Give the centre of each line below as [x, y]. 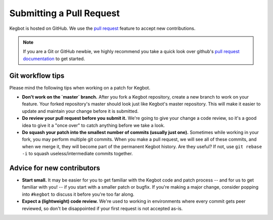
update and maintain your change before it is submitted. [80, 111]
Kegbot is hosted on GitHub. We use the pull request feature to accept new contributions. [102, 28]
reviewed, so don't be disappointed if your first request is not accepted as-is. [102, 208]
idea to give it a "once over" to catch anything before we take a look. [94, 125]
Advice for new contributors [55, 168]
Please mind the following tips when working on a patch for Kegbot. [80, 87]
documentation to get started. [54, 59]
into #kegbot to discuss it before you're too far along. [78, 194]
